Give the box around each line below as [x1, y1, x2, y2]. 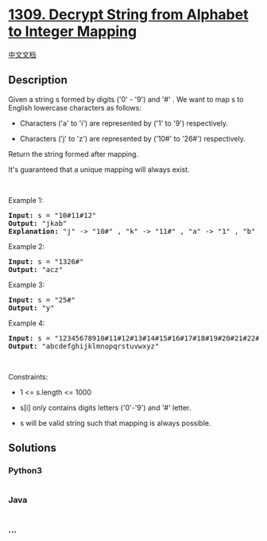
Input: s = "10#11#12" [8, 211, 97, 220]
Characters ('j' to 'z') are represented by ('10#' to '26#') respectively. [19, 134, 246, 143]
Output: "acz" [8, 265, 64, 274]
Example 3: [8, 280, 45, 290]
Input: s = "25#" [8, 295, 75, 304]
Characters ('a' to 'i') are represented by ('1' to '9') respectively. [19, 118, 229, 128]
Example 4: [8, 318, 45, 328]
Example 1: [8, 195, 44, 204]
